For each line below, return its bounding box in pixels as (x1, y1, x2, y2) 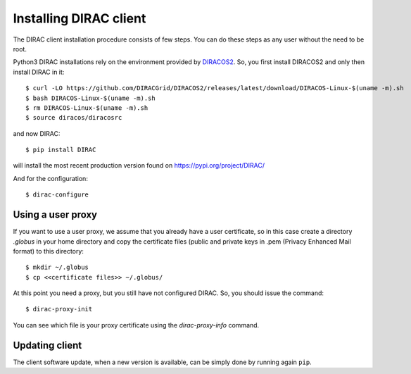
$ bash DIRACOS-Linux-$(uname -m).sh (25, 94, 156, 102)
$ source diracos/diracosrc (25, 113, 122, 122)
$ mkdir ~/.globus (25, 263, 89, 271)
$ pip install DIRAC (25, 146, 96, 154)
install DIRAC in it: (13, 68, 65, 76)
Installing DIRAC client (13, 11, 146, 26)
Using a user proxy (13, 208, 98, 221)
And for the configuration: (13, 174, 88, 182)
